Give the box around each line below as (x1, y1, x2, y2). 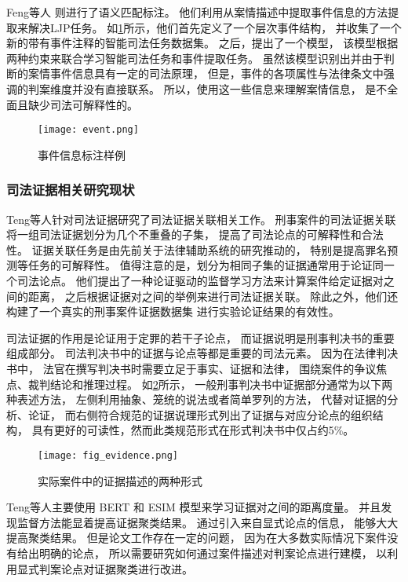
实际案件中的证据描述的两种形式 (38, 472, 202, 489)
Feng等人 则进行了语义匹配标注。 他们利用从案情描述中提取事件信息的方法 (6, 4, 388, 20)
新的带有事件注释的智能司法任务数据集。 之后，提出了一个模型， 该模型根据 (6, 35, 399, 51)
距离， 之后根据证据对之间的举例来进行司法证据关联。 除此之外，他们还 (27, 287, 399, 304)
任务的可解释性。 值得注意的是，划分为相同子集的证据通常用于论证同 (27, 257, 384, 273)
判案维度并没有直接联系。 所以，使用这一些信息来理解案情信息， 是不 (27, 80, 388, 97)
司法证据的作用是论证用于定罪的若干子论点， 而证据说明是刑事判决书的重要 (6, 329, 395, 346)
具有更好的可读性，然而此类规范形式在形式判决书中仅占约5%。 (31, 422, 355, 438)
